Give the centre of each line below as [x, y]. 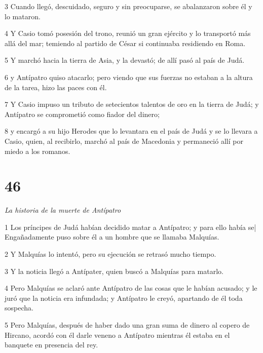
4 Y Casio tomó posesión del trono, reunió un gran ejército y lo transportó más [128, 33]
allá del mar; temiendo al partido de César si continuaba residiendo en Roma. [125, 43]
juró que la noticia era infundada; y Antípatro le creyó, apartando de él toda [124, 298]
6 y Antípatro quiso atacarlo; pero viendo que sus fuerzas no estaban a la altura [129, 77]
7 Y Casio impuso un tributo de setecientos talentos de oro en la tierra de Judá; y [132, 104]
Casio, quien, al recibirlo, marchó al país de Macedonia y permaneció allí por [124, 141]
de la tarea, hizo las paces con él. [56, 87]
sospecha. [19, 308]
